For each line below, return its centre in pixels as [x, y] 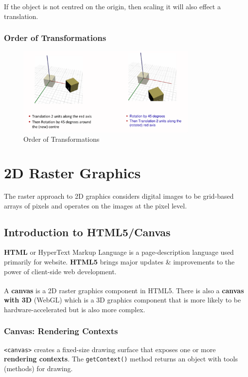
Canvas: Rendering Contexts [61, 331]
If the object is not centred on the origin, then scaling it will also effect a [112, 6]
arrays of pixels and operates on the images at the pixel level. [96, 205]
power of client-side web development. [60, 271]
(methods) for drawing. [38, 368]
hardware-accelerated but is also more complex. [75, 309]
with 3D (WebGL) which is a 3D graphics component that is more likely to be [123, 300]
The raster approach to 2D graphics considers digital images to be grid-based [119, 196]
